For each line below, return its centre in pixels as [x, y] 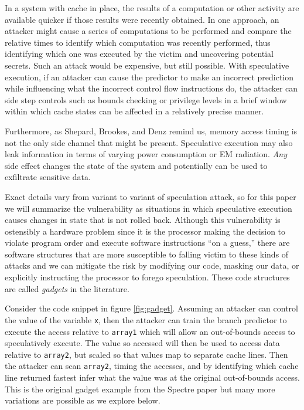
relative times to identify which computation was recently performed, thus [138, 42]
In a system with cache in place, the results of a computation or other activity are [152, 8]
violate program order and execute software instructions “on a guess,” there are [147, 243]
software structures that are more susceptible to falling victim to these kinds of [147, 254]
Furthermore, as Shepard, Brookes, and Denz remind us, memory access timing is [151, 131]
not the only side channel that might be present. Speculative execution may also [149, 142]
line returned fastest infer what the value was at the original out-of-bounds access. [152, 377]
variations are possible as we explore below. [83, 400]
